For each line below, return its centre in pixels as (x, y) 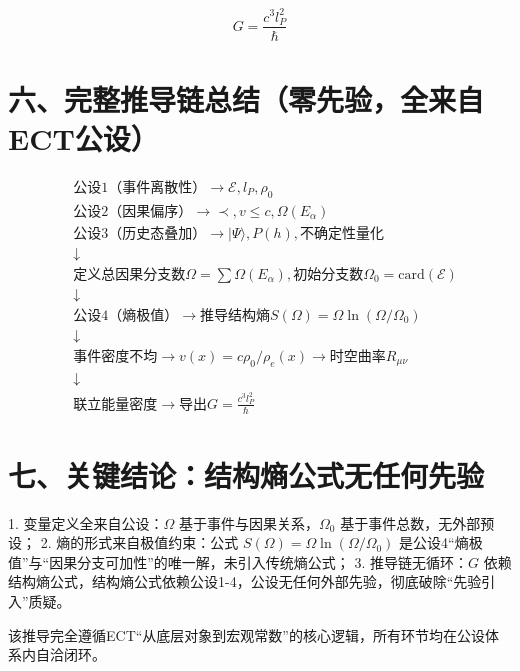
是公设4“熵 (434, 542)
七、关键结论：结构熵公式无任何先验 (246, 474)
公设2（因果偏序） (133, 211)
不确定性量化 (342, 233)
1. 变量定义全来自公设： (86, 522)
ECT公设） (83, 137)
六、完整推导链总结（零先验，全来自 (246, 98)
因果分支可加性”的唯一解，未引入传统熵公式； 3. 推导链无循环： (259, 561)
